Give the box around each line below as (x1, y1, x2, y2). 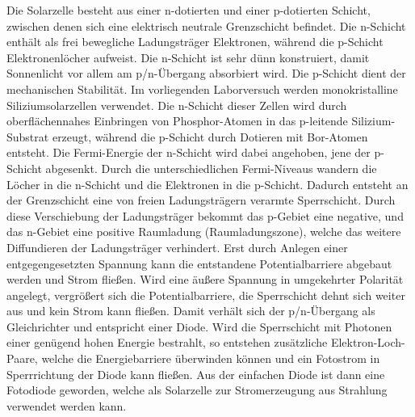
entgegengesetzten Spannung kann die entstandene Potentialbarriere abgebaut (6, 255, 392, 272)
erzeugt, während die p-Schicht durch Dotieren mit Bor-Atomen (52, 128, 368, 145)
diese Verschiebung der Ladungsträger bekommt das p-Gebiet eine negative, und (6, 207, 404, 224)
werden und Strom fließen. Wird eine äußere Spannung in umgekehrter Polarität (6, 271, 404, 288)
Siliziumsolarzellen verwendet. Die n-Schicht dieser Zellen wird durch (6, 96, 347, 113)
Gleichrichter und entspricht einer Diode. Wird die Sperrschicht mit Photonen (6, 318, 392, 335)
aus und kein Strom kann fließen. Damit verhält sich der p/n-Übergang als (6, 302, 375, 319)
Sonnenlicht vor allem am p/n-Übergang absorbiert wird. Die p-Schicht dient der (6, 65, 406, 82)
